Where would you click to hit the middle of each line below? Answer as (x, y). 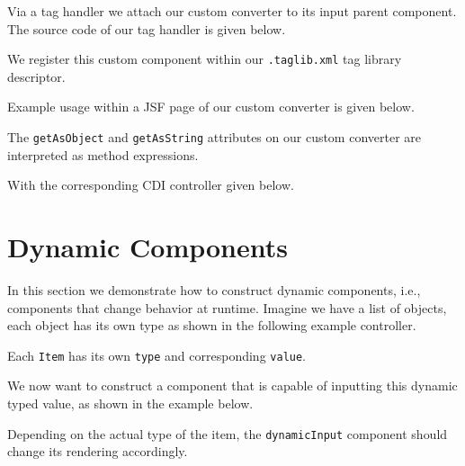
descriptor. (36, 76)
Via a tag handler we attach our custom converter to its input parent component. (232, 11)
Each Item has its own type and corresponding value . (157, 355)
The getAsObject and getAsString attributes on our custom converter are (215, 137)
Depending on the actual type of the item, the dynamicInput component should (228, 433)
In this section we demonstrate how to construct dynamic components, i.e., (214, 290)
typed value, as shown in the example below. (130, 403)
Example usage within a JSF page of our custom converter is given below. (211, 107)
